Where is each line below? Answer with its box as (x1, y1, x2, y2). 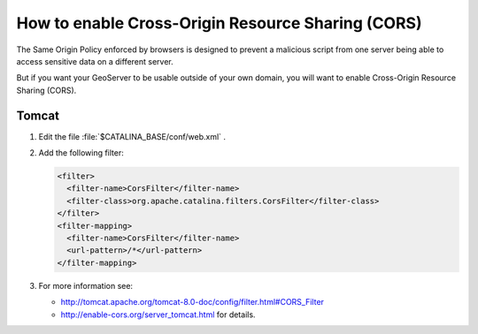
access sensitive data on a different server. (16, 56, 174, 66)
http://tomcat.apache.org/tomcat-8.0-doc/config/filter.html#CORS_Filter (60, 297, 325, 307)
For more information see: (38, 280, 133, 291)
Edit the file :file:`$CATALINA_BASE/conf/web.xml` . (38, 131, 226, 141)
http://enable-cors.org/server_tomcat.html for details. (60, 309, 256, 320)
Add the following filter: (38, 148, 124, 158)
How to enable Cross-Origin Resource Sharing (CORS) (16, 13, 422, 33)
